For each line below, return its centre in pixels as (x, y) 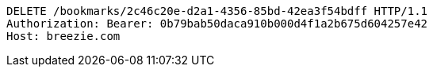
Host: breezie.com (63, 36)
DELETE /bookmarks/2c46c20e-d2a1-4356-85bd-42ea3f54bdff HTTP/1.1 (217, 11)
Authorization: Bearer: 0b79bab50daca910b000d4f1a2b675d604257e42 (217, 24)
